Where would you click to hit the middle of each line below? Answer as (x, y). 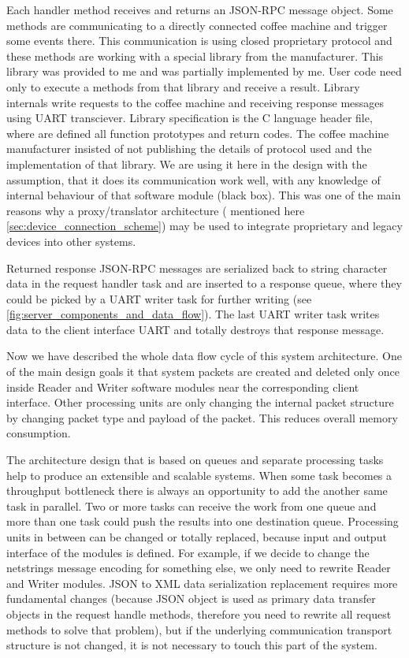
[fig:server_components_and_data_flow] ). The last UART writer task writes (193, 314)
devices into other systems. (71, 241)
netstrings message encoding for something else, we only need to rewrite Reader (199, 568)
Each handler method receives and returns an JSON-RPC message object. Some (200, 9)
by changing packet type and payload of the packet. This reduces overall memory (202, 417)
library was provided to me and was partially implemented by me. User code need (204, 71)
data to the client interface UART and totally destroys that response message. (195, 329)
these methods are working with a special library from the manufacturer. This (195, 56)
